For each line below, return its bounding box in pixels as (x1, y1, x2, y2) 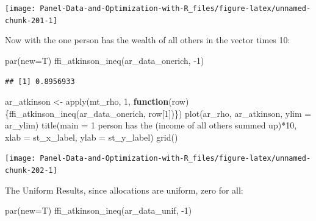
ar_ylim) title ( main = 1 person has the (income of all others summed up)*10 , (5, 119, 297, 132)
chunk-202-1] (5, 166, 57, 175)
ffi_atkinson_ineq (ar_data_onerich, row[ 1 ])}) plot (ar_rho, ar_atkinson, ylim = (9, 107, 312, 119)
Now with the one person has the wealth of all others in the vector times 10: (5, 33, 290, 46)
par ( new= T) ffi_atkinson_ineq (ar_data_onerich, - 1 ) (5, 54, 204, 66)
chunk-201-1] (5, 16, 57, 25)
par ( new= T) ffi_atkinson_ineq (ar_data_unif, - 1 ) (5, 204, 192, 217)
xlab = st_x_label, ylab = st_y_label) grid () (5, 130, 178, 143)
